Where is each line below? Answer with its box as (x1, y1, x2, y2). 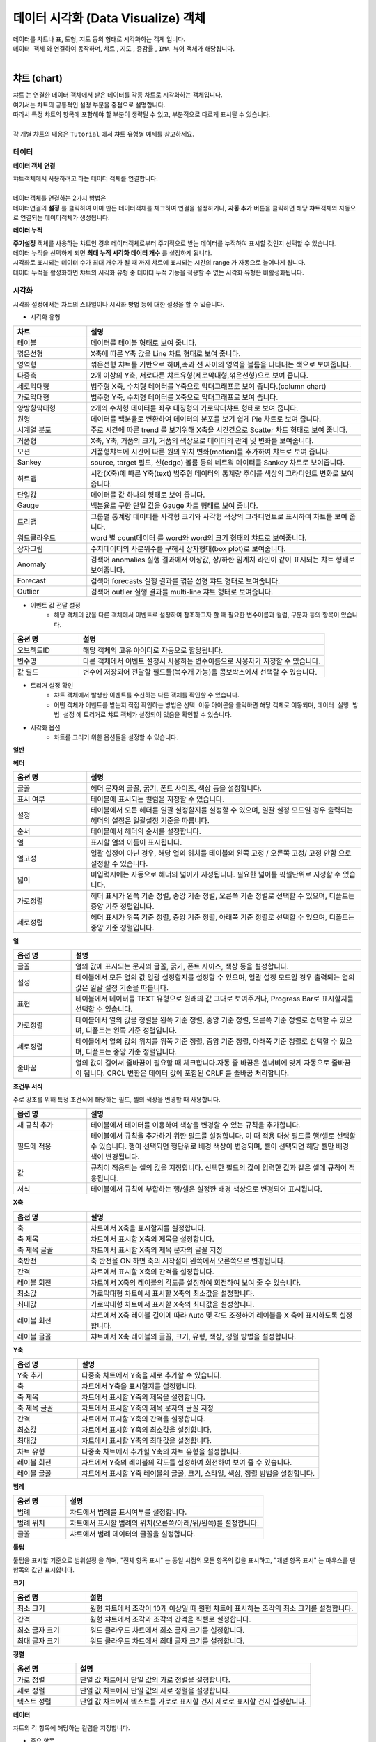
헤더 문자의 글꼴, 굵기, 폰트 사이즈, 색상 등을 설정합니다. (91, 784, 263, 794)
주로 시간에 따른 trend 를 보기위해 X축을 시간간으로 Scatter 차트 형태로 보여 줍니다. (91, 425, 348, 435)
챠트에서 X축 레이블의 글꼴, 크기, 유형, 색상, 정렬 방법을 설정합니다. (91, 1332, 297, 1341)
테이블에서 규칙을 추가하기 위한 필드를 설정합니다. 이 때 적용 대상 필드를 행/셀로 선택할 (91, 1131, 357, 1141)
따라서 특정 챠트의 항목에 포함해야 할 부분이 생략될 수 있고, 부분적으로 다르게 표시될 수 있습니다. (13, 110, 271, 118)
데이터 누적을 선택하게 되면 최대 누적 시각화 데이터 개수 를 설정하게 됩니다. (13, 249, 212, 257)
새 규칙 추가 (17, 1120, 54, 1130)
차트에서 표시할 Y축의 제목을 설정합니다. (81, 1392, 205, 1402)
